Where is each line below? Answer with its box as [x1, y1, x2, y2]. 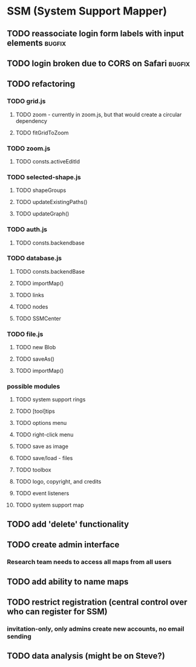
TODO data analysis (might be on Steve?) [7, 651, 166, 661]
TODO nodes [15, 303, 48, 310]
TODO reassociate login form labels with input [7, 28, 184, 39]
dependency [15, 117, 48, 125]
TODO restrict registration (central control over [7, 597, 188, 607]
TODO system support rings [15, 396, 86, 403]
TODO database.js [7, 254, 62, 263]
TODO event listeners [15, 490, 70, 497]
